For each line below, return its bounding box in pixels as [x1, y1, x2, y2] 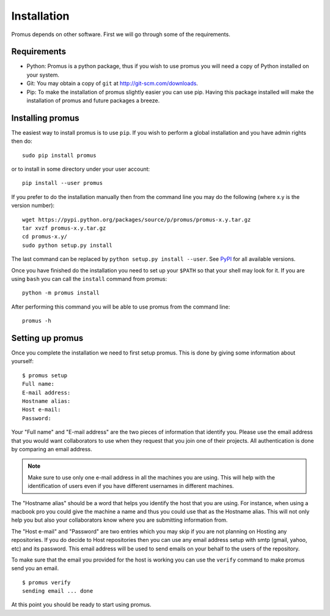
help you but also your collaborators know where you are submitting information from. [11, 516, 228, 524]
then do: [11, 138, 33, 145]
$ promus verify [22, 579, 71, 586]
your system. [26, 71, 60, 78]
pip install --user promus [22, 179, 103, 187]
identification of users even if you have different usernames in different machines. [28, 483, 235, 490]
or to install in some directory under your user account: [11, 165, 150, 173]
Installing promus [11, 113, 79, 123]
